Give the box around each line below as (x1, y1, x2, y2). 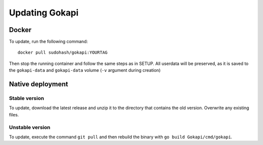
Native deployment (9, 80, 68, 88)
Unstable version (9, 124, 51, 130)
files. (9, 112, 19, 117)
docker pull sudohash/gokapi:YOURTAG (18, 50, 108, 55)
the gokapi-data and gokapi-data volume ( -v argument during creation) (9, 67, 161, 73)
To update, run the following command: (9, 39, 88, 45)
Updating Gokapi (9, 7, 79, 18)
